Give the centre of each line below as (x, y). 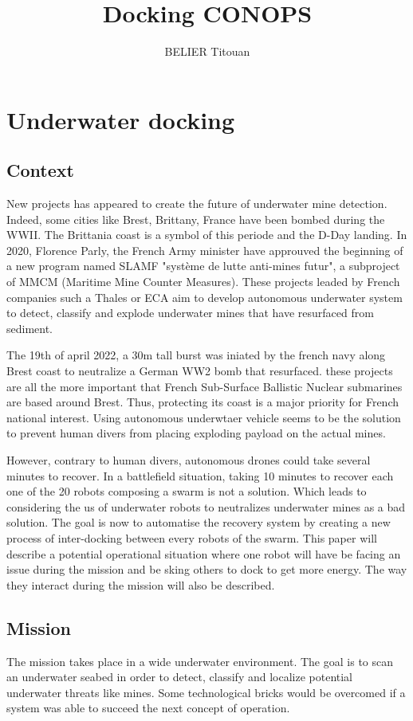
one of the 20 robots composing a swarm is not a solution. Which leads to (187, 491)
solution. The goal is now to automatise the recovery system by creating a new (199, 522)
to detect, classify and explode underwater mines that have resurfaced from (190, 313)
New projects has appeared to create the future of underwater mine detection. (197, 204)
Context (40, 170)
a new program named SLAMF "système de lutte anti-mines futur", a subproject (203, 266)
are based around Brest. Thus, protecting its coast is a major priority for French (203, 402)
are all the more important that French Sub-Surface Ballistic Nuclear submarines (205, 386)
